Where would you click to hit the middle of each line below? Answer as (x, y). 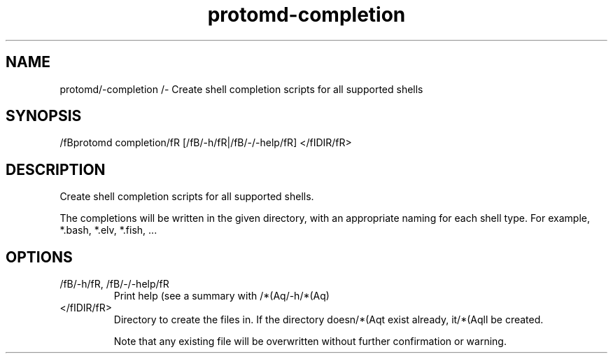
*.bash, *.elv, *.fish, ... (108, 230)
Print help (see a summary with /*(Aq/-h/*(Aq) (221, 296)
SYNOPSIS (44, 116)
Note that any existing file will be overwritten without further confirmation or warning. (310, 342)
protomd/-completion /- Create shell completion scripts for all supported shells (241, 89)
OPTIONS (39, 257)
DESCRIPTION (56, 169)
